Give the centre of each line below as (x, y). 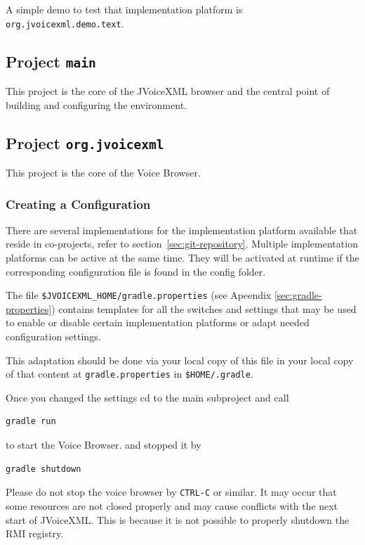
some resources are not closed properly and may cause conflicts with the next (172, 505)
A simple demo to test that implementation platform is (124, 9)
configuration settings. (53, 336)
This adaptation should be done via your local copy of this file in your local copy (180, 360)
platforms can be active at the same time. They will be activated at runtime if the (182, 257)
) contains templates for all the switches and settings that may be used (204, 308)
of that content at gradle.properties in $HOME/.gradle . (130, 374)
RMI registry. (35, 533)
